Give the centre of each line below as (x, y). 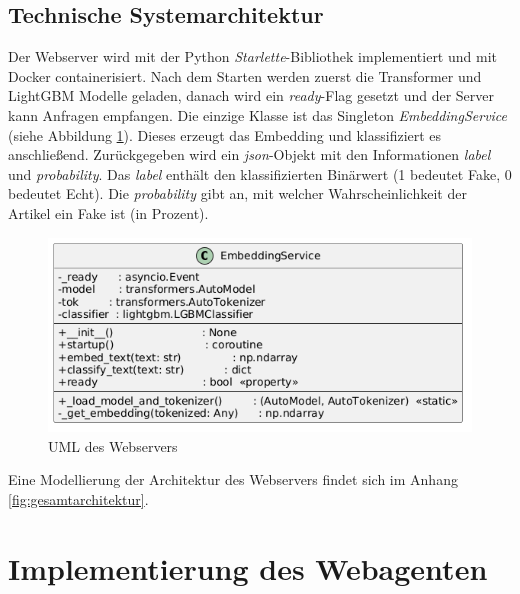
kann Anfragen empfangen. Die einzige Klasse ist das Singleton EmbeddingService (258, 114)
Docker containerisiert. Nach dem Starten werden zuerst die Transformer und (245, 75)
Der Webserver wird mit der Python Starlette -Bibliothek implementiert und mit (252, 56)
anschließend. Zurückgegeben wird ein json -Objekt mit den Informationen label (249, 154)
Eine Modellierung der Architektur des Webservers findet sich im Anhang (233, 479)
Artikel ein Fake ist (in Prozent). (108, 212)
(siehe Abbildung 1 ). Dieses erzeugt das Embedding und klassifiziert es (225, 134)
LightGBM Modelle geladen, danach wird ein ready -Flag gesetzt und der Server (251, 95)
